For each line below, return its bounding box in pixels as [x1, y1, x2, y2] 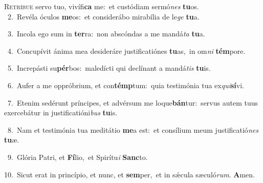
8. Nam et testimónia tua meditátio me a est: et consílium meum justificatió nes [7, 124, 258, 135]
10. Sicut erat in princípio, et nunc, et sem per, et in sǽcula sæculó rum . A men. [4, 169, 255, 179]
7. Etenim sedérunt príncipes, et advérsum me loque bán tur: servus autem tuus [7, 97, 258, 108]
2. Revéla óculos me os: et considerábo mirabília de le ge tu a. [7, 11, 200, 22]
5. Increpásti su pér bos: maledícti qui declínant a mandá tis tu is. [7, 63, 211, 73]
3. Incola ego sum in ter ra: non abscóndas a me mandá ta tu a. [7, 28, 205, 39]
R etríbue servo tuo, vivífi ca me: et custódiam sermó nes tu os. [4, 1, 199, 11]
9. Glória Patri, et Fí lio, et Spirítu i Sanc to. [7, 151, 148, 162]
